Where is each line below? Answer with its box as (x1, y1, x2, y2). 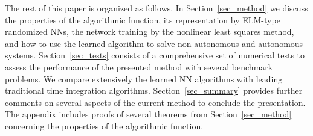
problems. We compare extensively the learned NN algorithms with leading (5, 72, 283, 85)
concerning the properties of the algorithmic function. (5, 119, 204, 132)
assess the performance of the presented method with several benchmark (5, 60, 273, 73)
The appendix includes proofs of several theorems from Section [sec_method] (5, 108, 292, 120)
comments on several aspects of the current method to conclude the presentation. (5, 96, 306, 108)
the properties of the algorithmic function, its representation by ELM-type (5, 13, 280, 26)
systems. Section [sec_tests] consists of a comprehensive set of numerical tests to (5, 49, 305, 61)
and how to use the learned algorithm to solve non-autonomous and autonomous (5, 37, 303, 49)
